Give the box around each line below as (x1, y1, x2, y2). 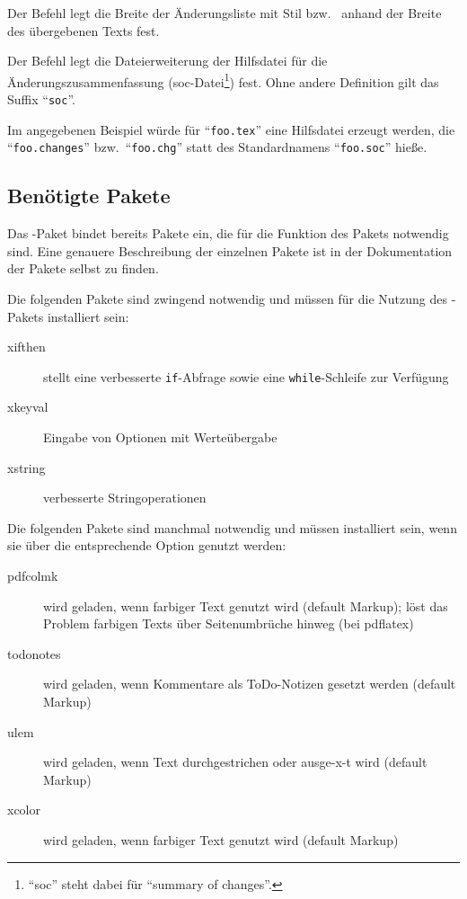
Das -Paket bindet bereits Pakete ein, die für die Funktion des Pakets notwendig (7, 224, 449, 243)
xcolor (7, 800, 40, 819)
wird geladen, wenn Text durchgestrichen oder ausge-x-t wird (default (43, 752, 427, 771)
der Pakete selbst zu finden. (7, 259, 159, 278)
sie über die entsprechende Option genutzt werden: (7, 536, 286, 555)
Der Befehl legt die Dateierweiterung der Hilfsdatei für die (7, 51, 328, 70)
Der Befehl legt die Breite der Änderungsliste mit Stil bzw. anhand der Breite (7, 4, 442, 22)
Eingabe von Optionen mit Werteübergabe (43, 428, 278, 447)
